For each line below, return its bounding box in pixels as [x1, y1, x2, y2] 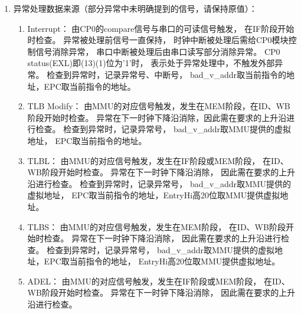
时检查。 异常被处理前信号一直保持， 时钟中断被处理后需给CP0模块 [27, 34, 289, 46]
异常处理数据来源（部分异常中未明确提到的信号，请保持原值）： [13, 2, 257, 14]
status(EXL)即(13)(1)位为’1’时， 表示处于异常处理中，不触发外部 [27, 57, 275, 69]
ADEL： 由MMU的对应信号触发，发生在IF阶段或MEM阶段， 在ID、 [27, 274, 290, 287]
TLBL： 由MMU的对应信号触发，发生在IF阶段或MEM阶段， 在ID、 [27, 154, 289, 166]
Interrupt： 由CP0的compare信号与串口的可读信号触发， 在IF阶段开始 [27, 22, 295, 34]
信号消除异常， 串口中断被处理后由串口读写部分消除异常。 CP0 [35, 45, 280, 57]
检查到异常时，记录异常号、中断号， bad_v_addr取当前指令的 [47, 68, 286, 80]
